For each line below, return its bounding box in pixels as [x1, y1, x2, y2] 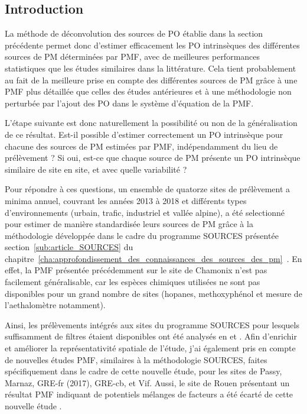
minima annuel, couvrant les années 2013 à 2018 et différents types [5, 194, 247, 206]
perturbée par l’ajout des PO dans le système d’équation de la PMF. [5, 96, 254, 109]
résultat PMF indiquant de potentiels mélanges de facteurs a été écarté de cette [5, 388, 293, 400]
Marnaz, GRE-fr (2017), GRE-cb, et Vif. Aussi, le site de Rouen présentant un [5, 376, 290, 389]
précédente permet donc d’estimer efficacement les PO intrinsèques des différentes [5, 38, 300, 51]
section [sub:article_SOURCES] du [5, 241, 133, 253]
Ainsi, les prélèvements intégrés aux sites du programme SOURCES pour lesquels [5, 318, 299, 331]
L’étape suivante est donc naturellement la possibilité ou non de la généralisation [5, 117, 298, 129]
